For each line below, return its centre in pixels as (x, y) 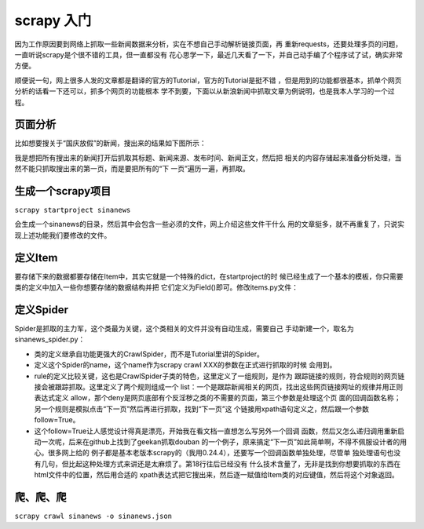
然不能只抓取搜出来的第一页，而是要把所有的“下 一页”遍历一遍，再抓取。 (132, 169)
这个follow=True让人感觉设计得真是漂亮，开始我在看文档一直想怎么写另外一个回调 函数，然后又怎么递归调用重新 (216, 431)
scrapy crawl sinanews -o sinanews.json (93, 516)
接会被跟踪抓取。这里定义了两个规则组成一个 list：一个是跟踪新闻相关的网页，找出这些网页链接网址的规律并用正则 (219, 387)
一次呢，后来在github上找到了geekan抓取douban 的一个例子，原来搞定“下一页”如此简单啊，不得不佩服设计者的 (220, 441)
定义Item (36, 258)
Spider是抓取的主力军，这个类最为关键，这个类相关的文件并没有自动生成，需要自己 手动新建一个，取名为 (184, 329)
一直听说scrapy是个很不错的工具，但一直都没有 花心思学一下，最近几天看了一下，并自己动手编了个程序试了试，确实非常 (209, 54)
